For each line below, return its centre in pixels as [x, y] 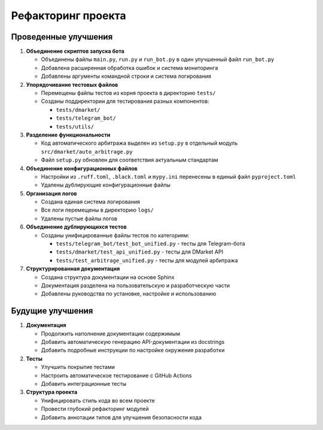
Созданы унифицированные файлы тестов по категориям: [115, 235]
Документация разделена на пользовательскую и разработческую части [135, 285]
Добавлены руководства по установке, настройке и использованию [129, 294]
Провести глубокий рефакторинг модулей [95, 409]
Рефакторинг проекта [68, 16]
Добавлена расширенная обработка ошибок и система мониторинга [129, 68]
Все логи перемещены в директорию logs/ [97, 210]
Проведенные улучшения [62, 37]
